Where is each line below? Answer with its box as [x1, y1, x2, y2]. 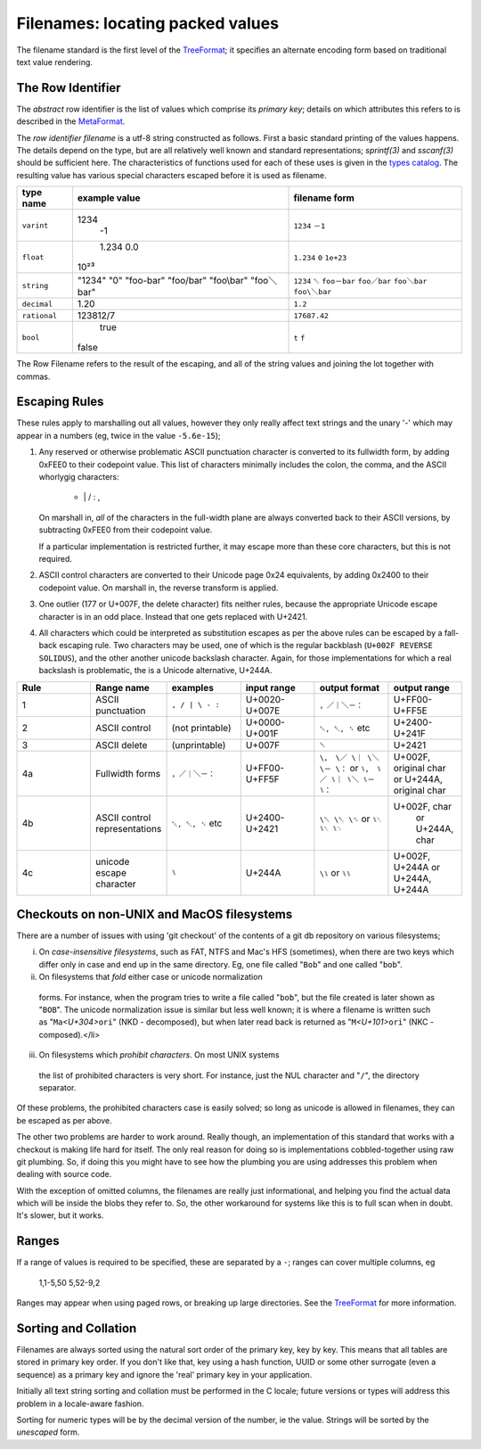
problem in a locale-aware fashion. [16, 1398, 144, 1409]
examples [171, 681, 214, 694]
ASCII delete [94, 738, 148, 751]
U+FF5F [245, 772, 280, 785]
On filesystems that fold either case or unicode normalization [38, 972, 263, 983]
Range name [94, 681, 151, 694]
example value [77, 192, 141, 204]
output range [393, 681, 450, 694]
